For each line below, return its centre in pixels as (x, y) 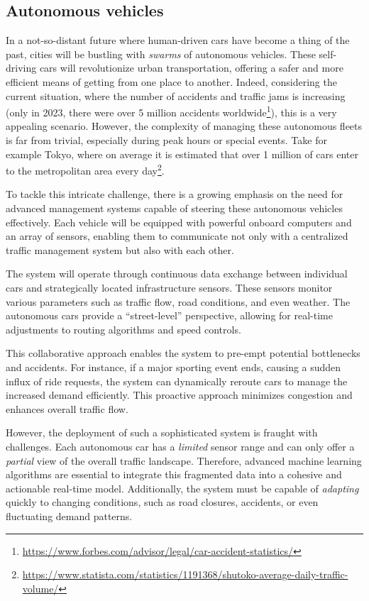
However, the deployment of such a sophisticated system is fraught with (162, 432)
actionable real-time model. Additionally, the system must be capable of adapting (182, 488)
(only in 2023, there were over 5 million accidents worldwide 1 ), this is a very (171, 111)
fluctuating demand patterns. (69, 515)
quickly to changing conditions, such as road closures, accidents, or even (162, 502)
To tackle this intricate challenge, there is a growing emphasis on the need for (175, 194)
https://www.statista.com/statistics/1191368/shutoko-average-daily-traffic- (185, 574)
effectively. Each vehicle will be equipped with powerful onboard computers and (179, 222)
